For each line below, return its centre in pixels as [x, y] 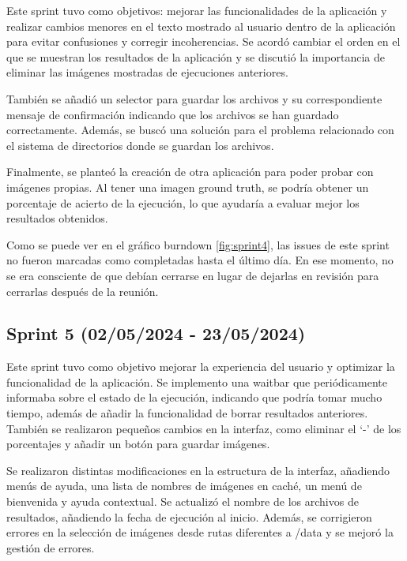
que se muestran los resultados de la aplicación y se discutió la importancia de [196, 56]
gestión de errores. [51, 547]
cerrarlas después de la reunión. [83, 291]
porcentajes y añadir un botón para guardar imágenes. [138, 444]
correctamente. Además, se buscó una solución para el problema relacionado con [200, 130]
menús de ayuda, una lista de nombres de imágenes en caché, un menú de [184, 486]
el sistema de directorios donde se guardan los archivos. [140, 145]
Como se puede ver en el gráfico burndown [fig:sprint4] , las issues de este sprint [198, 244]
